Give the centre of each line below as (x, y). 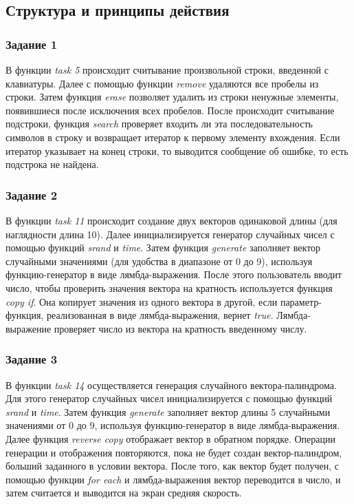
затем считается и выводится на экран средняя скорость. (124, 493)
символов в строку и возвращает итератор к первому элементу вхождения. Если (173, 137)
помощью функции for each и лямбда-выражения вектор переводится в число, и (173, 479)
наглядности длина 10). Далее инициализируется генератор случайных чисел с (170, 234)
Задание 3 (32, 359)
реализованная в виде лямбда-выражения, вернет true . (160, 315)
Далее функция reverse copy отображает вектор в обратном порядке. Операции (171, 438)
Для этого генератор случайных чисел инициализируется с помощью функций (169, 398)
